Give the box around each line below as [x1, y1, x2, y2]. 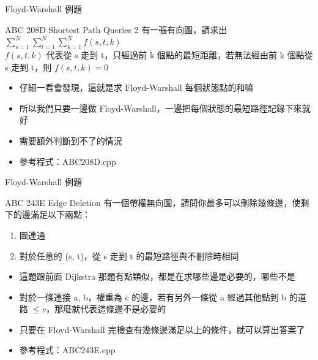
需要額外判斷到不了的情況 [19, 134, 122, 147]
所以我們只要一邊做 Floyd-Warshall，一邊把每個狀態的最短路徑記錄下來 [19, 101, 302, 114]
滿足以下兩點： [30, 208, 91, 221]
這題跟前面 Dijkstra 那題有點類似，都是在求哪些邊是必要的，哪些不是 [19, 270, 295, 283]
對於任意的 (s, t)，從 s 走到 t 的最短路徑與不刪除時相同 [19, 249, 239, 262]
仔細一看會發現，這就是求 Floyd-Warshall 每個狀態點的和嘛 [19, 81, 254, 94]
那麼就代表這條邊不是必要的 [54, 302, 166, 315]
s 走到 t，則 [5, 60, 52, 73]
